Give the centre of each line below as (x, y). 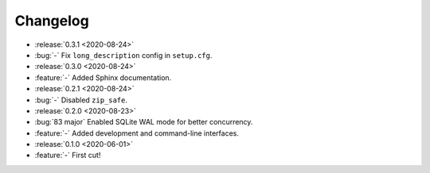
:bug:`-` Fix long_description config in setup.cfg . (123, 55)
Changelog (52, 21)
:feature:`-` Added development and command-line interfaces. (137, 133)
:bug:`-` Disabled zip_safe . (81, 100)
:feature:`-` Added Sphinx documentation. (103, 77)
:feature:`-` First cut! (68, 156)
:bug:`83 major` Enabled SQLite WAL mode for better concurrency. (144, 122)
